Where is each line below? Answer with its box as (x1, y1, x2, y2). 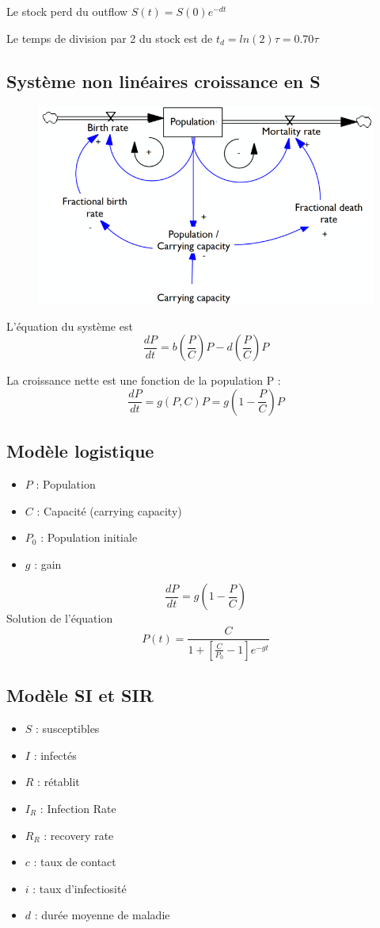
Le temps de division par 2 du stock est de (6, 29, 213, 46)
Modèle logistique (6, 439, 154, 463)
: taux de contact (33, 853, 116, 870)
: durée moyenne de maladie (34, 907, 170, 923)
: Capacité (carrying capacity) (36, 502, 182, 519)
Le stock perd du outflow (6, 3, 128, 19)
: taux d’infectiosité (32, 880, 127, 896)
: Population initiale (40, 529, 138, 546)
